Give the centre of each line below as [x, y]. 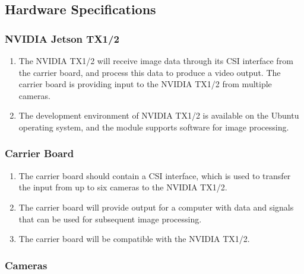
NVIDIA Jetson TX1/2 [62, 38]
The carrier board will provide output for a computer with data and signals [156, 207]
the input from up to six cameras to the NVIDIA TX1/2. [123, 187]
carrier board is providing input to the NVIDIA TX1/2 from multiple [145, 84]
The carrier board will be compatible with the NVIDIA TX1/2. [134, 239]
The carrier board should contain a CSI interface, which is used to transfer [155, 175]
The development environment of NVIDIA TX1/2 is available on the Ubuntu [159, 115]
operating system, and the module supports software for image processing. [154, 127]
